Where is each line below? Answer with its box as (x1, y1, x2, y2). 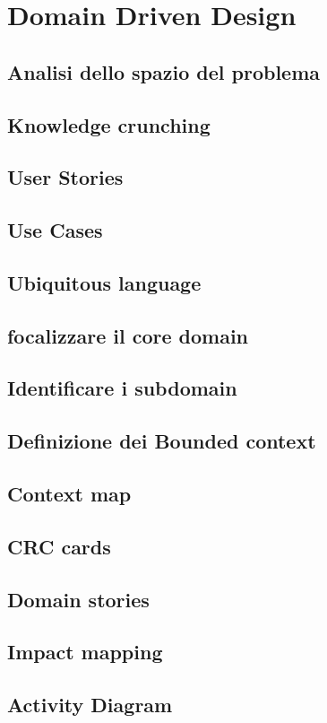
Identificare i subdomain (7, 374, 237, 402)
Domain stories (7, 585, 150, 613)
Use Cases (7, 216, 103, 244)
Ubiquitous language (7, 268, 202, 296)
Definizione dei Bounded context (7, 427, 316, 455)
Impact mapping (7, 638, 163, 666)
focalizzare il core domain (7, 321, 249, 349)
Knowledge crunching (7, 110, 211, 138)
